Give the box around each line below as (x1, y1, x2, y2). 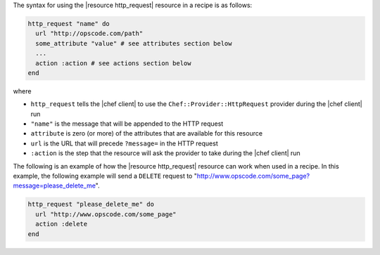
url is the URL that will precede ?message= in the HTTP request (30, 139, 218, 148)
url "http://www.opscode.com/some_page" (35, 210, 177, 218)
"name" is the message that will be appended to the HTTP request (30, 119, 224, 128)
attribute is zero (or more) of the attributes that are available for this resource (30, 129, 263, 138)
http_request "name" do (27, 20, 110, 27)
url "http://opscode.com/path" (35, 30, 144, 38)
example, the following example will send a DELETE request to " (13, 172, 197, 181)
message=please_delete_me (13, 181, 96, 190)
